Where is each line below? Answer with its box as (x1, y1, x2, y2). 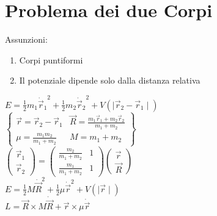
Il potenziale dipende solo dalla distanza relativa (19, 74, 200, 87)
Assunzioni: (5, 33, 48, 46)
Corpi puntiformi (19, 53, 83, 66)
